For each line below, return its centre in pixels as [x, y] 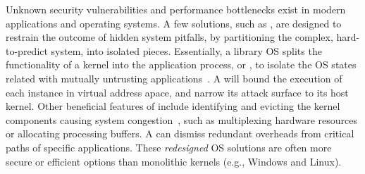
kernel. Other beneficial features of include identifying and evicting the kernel [173, 106]
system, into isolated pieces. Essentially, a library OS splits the [186, 50]
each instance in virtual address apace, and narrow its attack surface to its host [177, 92]
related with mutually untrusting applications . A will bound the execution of [174, 78]
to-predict [27, 50]
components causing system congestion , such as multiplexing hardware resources [181, 119]
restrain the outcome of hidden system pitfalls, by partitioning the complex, [169, 37]
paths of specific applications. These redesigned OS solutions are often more [169, 147]
